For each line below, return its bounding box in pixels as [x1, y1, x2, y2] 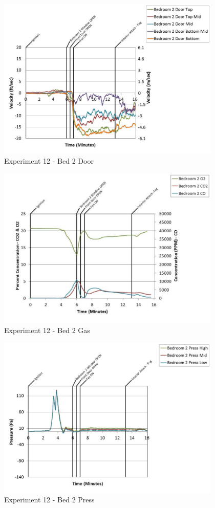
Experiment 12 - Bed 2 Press [4, 494, 95, 505]
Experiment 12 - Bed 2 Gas [4, 325, 90, 336]
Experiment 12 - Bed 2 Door [4, 156, 94, 166]
